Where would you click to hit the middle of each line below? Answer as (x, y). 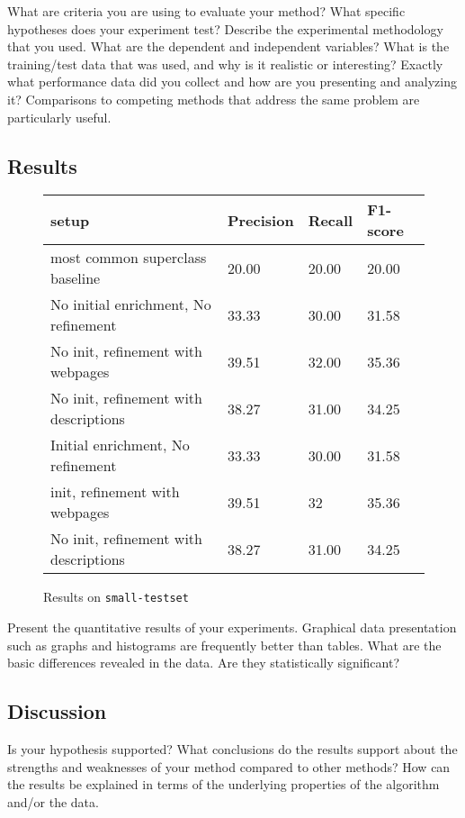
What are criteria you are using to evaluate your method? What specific (206, 11)
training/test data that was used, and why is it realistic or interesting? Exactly (225, 64)
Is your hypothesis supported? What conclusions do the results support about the (232, 749)
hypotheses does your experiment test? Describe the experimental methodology (225, 28)
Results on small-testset (116, 597)
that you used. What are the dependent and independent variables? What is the (228, 46)
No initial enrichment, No (131, 304)
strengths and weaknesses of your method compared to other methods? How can (229, 766)
